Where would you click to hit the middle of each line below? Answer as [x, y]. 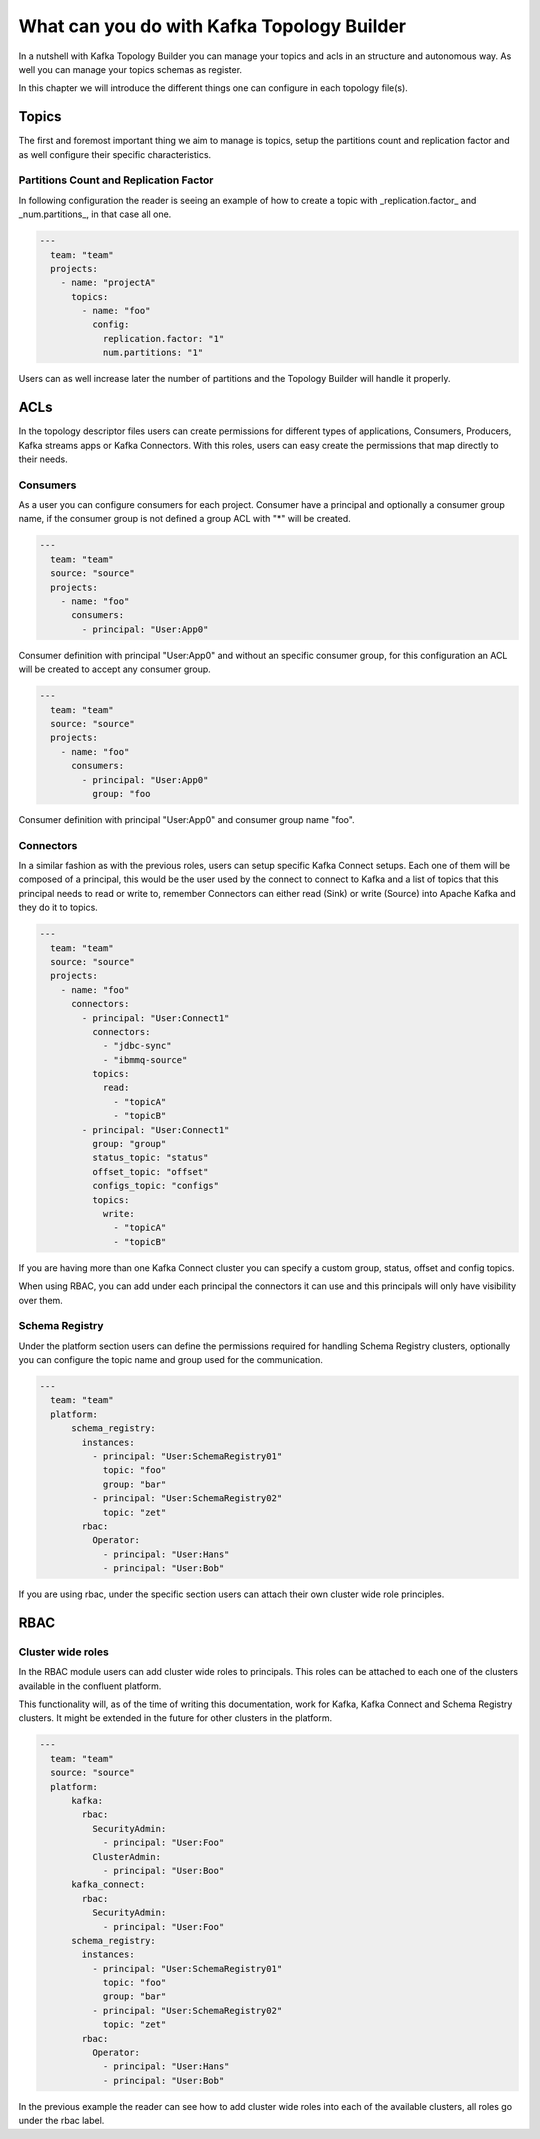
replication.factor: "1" [163, 338]
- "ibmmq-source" [145, 1059]
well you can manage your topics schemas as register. [130, 69]
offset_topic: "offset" [150, 1171]
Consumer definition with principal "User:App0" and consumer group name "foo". [186, 819]
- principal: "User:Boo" [163, 1870]
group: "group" [129, 1144]
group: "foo [121, 793]
